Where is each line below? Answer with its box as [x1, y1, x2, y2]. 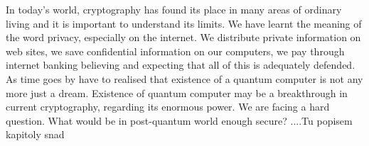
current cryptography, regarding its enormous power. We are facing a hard [6, 99, 330, 114]
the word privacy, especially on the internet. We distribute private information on [6, 30, 361, 45]
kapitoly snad [6, 127, 65, 142]
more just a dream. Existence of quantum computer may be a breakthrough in [6, 85, 348, 100]
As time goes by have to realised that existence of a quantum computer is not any [6, 71, 363, 86]
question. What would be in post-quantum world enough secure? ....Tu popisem [6, 113, 353, 128]
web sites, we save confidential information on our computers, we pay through [6, 43, 345, 58]
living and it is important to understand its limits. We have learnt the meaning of [6, 16, 362, 30]
